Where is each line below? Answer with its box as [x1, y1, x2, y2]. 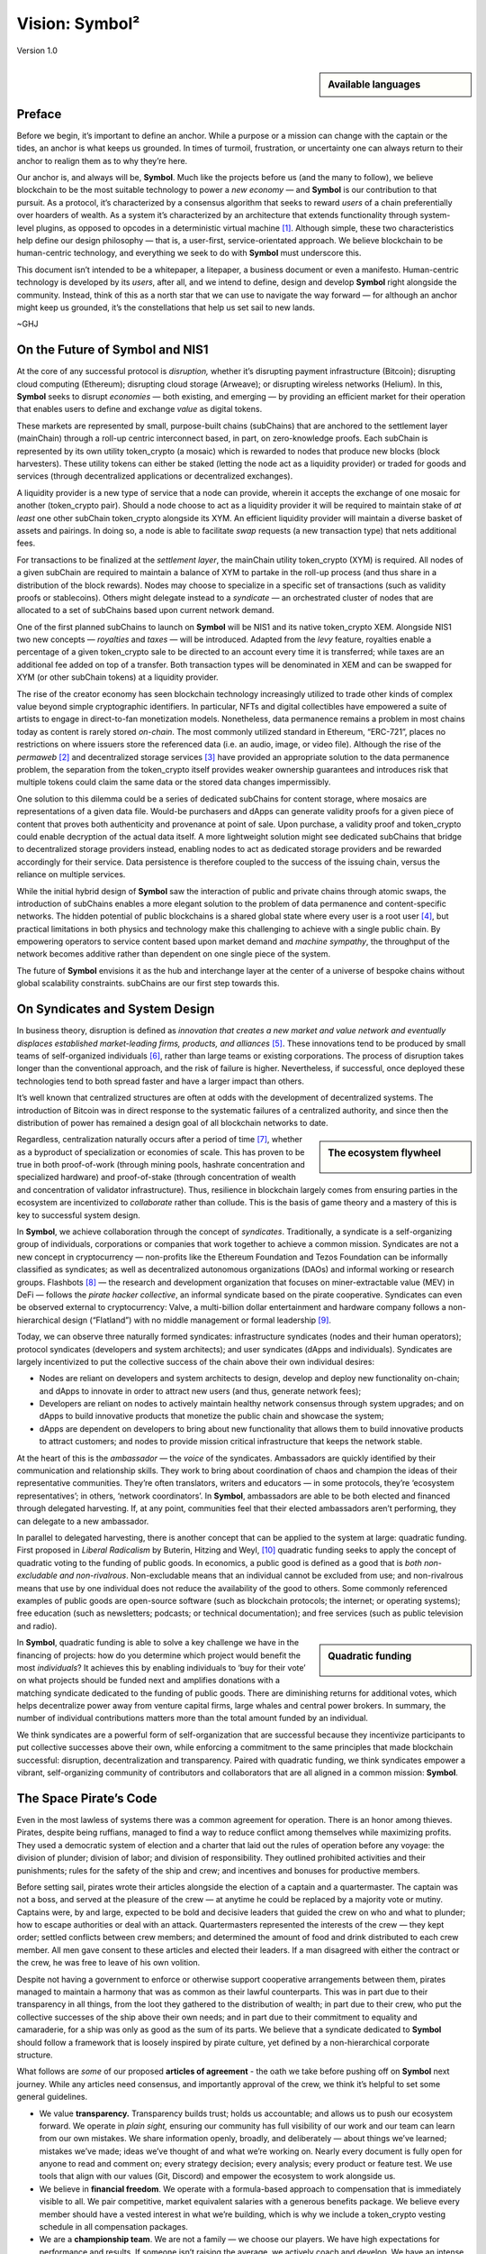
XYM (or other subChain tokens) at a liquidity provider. [16, 672, 220, 683]
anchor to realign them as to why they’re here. [16, 155, 188, 166]
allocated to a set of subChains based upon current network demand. [16, 605, 274, 616]
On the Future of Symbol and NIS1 [16, 343, 209, 358]
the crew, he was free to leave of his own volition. [16, 1957, 201, 1968]
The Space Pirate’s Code [16, 1791, 157, 1806]
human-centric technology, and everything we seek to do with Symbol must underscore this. [16, 248, 362, 259]
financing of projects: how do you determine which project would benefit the [16, 1650, 301, 1661]
